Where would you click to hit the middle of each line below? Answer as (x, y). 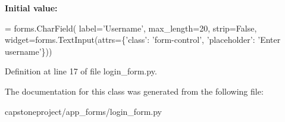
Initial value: (31, 8)
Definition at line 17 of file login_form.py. (81, 71)
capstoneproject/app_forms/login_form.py (83, 111)
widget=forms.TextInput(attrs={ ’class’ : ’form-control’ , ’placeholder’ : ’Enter (143, 40)
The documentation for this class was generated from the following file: (134, 91)
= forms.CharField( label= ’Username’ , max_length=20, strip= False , (131, 28)
